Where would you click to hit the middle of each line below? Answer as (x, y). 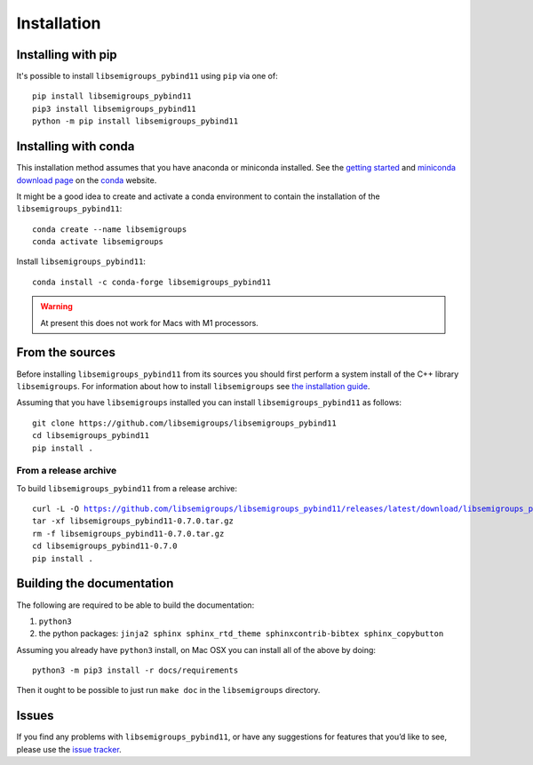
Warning (56, 307)
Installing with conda (76, 147)
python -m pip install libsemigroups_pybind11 (135, 121)
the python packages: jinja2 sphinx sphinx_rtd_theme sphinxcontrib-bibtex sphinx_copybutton (241, 634)
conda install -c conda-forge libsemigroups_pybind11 (151, 282)
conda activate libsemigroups (98, 242)
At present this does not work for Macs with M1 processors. (150, 323)
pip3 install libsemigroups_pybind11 (115, 108)
